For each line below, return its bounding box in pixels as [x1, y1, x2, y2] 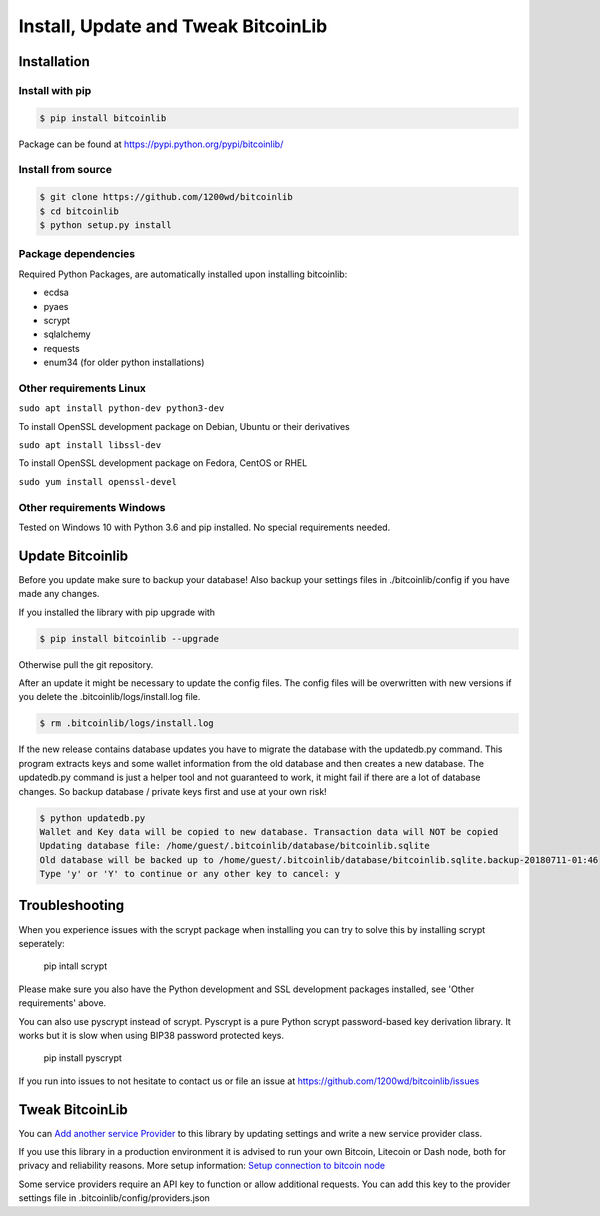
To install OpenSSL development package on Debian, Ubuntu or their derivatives [18, 420, 350, 432]
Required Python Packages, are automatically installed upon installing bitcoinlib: [18, 268, 348, 280]
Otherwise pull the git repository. [18, 658, 154, 670]
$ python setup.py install [39, 220, 172, 231]
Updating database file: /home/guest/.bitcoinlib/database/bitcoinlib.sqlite [39, 840, 430, 852]
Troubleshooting [18, 897, 125, 914]
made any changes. [18, 588, 100, 600]
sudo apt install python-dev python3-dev [18, 403, 225, 414]
